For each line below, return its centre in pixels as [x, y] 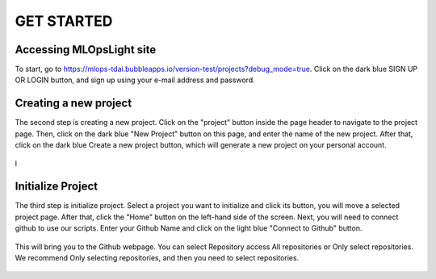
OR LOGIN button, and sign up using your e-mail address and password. [135, 80]
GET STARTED [64, 21]
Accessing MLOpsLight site [86, 50]
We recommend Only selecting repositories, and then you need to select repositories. [157, 258]
